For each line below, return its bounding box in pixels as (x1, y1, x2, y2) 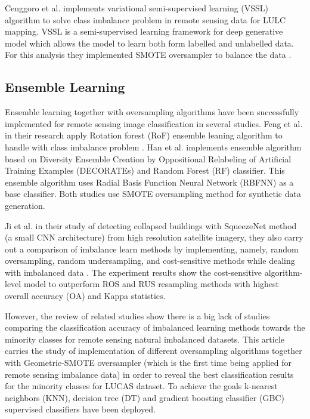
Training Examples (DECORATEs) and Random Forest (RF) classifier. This (5, 164, 285, 177)
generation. (5, 199, 45, 211)
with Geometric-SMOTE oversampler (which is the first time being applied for (5, 356, 292, 369)
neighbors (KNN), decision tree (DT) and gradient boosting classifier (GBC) (5, 391, 284, 403)
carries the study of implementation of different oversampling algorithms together (5, 344, 302, 357)
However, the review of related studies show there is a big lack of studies (5, 309, 270, 322)
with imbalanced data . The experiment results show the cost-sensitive (5, 266, 262, 278)
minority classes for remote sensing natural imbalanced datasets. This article (5, 332, 284, 345)
